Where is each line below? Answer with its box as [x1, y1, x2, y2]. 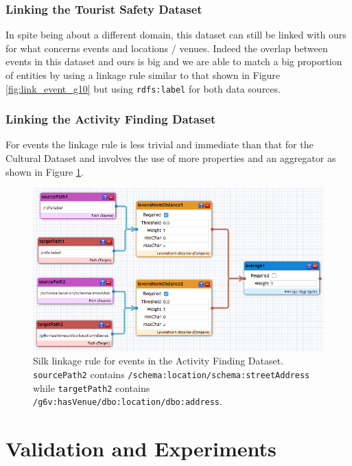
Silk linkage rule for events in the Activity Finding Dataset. [33, 353, 284, 368]
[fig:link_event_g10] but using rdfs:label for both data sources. [5, 81, 281, 95]
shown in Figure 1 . [5, 164, 84, 178]
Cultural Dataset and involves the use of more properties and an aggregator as [5, 151, 336, 165]
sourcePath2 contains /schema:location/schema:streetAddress [33, 367, 310, 382]
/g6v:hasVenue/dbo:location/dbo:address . [33, 394, 222, 408]
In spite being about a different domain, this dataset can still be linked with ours [5, 27, 347, 42]
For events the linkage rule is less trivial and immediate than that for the [5, 137, 314, 152]
